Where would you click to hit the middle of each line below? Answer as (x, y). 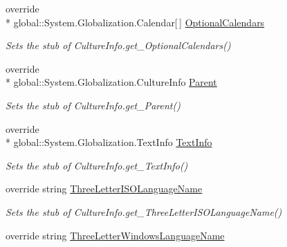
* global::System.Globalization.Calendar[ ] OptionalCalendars (135, 22)
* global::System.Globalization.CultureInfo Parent (111, 82)
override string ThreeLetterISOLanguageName (104, 189)
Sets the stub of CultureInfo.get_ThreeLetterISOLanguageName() (144, 211)
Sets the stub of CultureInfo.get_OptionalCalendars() (118, 45)
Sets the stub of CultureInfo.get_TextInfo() (97, 165)
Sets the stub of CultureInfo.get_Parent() (93, 105)
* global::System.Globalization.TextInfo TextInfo (109, 142)
